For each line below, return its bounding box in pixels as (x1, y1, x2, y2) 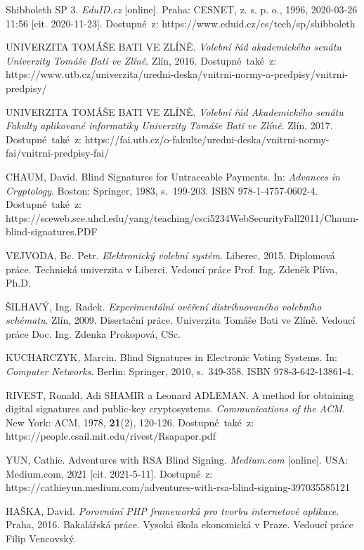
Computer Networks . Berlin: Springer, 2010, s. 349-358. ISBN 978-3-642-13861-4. (6, 364, 354, 379)
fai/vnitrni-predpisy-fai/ (6, 145, 110, 160)
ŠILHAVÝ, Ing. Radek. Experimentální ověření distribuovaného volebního (6, 299, 322, 313)
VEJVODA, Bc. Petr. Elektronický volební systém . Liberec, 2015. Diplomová (6, 247, 335, 262)
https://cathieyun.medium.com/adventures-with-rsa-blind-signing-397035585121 (6, 480, 351, 495)
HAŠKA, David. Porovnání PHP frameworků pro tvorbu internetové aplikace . (6, 503, 339, 518)
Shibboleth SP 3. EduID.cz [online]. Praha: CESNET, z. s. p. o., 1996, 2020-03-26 (6, 2, 358, 16)
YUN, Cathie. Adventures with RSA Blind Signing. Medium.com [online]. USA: (6, 452, 349, 467)
